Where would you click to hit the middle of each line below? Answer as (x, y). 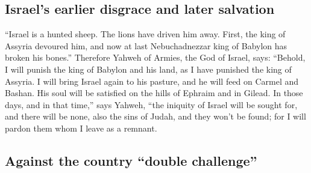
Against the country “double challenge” (131, 160)
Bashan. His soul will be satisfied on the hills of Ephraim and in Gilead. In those (154, 93)
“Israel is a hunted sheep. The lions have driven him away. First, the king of (145, 34)
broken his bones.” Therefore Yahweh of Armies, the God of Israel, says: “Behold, (155, 57)
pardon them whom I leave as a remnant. (81, 128)
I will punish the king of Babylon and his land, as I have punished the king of (148, 69)
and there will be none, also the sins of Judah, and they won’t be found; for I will (155, 116)
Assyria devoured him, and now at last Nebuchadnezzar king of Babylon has (146, 45)
